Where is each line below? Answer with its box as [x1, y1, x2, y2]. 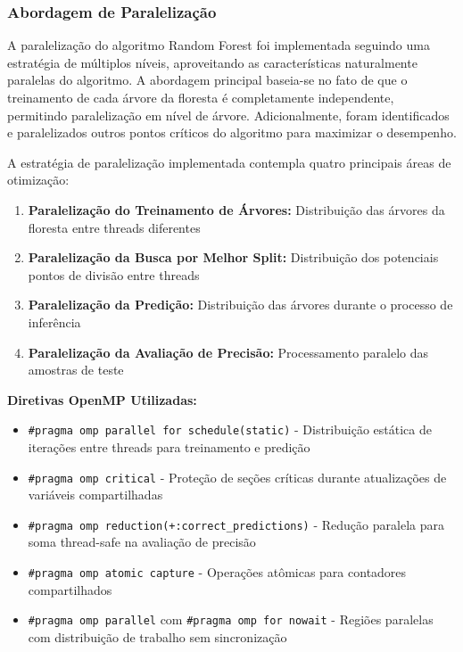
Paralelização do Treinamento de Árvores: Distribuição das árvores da [28, 200, 445, 219]
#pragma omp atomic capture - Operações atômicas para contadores [28, 563, 407, 582]
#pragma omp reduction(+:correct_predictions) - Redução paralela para [28, 515, 444, 533]
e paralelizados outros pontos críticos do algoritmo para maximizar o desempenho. [7, 123, 457, 142]
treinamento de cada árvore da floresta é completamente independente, [7, 88, 394, 106]
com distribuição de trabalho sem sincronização [28, 627, 287, 646]
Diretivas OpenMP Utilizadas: [7, 390, 197, 409]
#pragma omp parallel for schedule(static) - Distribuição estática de [28, 420, 432, 439]
